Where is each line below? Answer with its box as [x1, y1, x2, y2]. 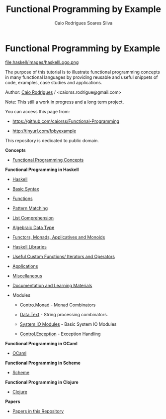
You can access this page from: [5, 108, 70, 114]
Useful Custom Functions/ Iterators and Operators [12, 253, 115, 259]
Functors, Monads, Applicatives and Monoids [12, 234, 105, 240]
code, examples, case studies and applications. [5, 79, 102, 85]
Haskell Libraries [12, 243, 47, 250]
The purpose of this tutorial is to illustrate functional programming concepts [5, 69, 160, 75]
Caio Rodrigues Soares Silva [54, 20, 113, 26]
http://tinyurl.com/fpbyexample [12, 128, 77, 134]
